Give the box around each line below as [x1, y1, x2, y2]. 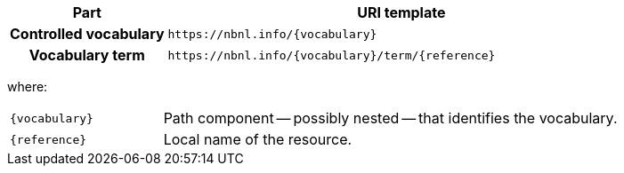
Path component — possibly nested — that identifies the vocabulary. [163, 109, 618, 127]
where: [7, 79, 48, 94]
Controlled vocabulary [10, 25, 165, 43]
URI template [357, 4, 446, 21]
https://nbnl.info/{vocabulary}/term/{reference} [167, 48, 496, 62]
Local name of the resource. [163, 130, 353, 148]
